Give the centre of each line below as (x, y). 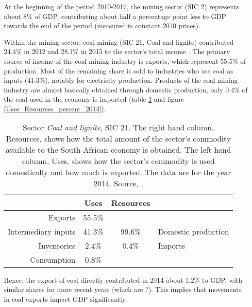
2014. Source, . (118, 183)
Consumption (53, 259)
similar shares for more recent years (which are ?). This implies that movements (123, 289)
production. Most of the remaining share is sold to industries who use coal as (118, 70)
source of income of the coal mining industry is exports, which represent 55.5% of (125, 61)
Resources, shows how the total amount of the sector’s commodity (118, 138)
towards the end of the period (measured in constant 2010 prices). (102, 26)
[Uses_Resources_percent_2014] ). (55, 108)
